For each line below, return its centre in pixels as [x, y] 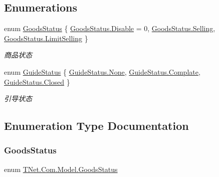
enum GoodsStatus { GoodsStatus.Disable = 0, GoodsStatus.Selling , [110, 28]
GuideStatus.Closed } [37, 81]
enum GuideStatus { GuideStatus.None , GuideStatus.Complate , [102, 71]
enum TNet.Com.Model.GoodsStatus [61, 169]
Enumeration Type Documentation [96, 126]
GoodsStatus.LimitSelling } [46, 38]
